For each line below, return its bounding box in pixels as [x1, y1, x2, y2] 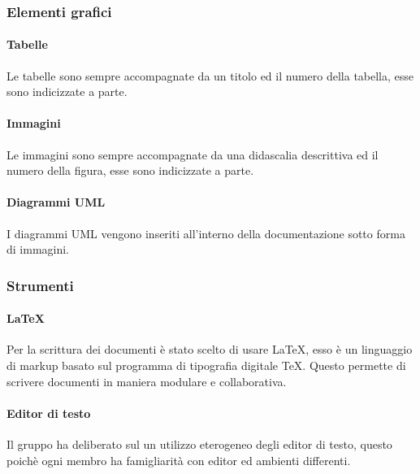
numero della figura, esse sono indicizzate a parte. [6, 162, 254, 179]
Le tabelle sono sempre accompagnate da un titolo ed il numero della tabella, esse [6, 67, 414, 84]
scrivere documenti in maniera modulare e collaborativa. [6, 372, 287, 389]
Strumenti [6, 275, 74, 295]
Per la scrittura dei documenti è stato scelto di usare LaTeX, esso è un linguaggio [6, 341, 413, 358]
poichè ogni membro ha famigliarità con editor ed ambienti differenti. [6, 451, 351, 468]
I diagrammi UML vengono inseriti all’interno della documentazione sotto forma [6, 224, 405, 241]
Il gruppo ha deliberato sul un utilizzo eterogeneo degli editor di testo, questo [6, 436, 392, 453]
